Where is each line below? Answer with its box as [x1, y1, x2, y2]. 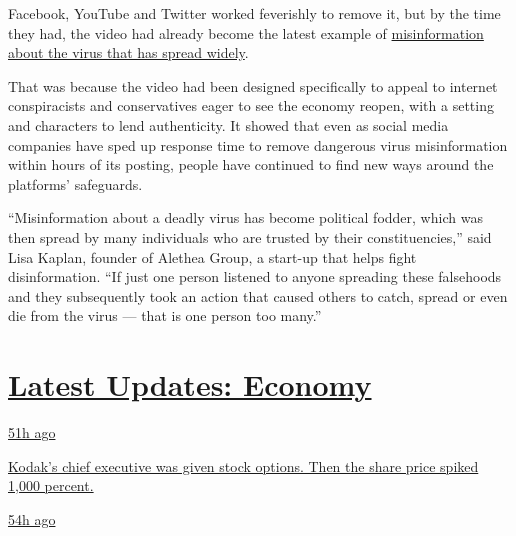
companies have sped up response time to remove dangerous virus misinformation [8, 134, 508, 155]
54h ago [8, 508, 56, 529]
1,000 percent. [8, 475, 94, 496]
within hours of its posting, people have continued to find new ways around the [8, 154, 494, 175]
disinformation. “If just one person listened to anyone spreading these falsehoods [8, 266, 502, 287]
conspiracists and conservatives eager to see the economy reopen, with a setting [8, 95, 494, 116]
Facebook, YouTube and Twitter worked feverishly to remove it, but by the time [8, 3, 501, 23]
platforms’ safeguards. [8, 173, 143, 194]
